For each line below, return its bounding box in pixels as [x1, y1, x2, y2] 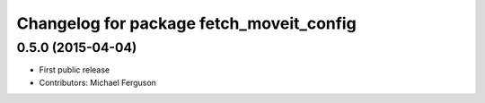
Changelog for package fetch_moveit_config [16, 13, 357, 33]
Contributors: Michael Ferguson [39, 77, 157, 88]
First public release [39, 64, 110, 75]
